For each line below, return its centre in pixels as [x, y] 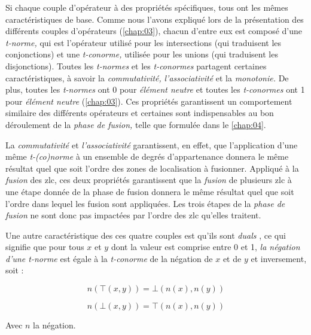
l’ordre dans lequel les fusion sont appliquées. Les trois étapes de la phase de [145, 203]
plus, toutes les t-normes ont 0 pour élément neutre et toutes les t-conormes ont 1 [155, 89]
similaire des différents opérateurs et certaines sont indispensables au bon [140, 113]
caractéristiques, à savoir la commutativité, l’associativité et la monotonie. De [147, 77]
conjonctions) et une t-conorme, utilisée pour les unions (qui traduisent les [142, 54]
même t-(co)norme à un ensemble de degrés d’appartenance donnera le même [147, 156]
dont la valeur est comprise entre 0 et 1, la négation [205, 247]
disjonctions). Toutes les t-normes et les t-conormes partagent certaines [136, 66]
